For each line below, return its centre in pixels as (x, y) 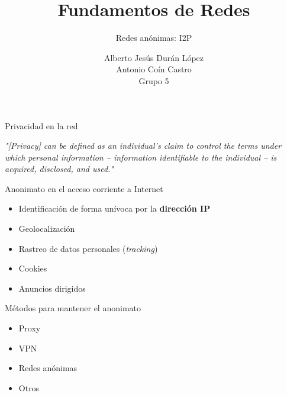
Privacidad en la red (41, 125)
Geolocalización (47, 229)
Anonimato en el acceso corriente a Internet (84, 188)
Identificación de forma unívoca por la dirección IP (115, 208)
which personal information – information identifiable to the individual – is (141, 157)
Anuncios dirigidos (52, 288)
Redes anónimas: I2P (154, 38)
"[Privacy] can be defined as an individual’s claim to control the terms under (143, 146)
